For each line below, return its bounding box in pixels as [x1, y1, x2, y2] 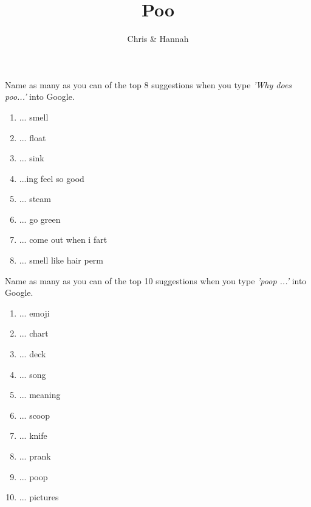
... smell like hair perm [19, 254, 104, 267]
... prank [19, 450, 51, 462]
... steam [19, 192, 51, 205]
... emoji [19, 306, 50, 319]
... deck [19, 348, 46, 360]
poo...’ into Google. [5, 90, 75, 103]
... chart [19, 327, 49, 340]
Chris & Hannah [127, 32, 189, 45]
